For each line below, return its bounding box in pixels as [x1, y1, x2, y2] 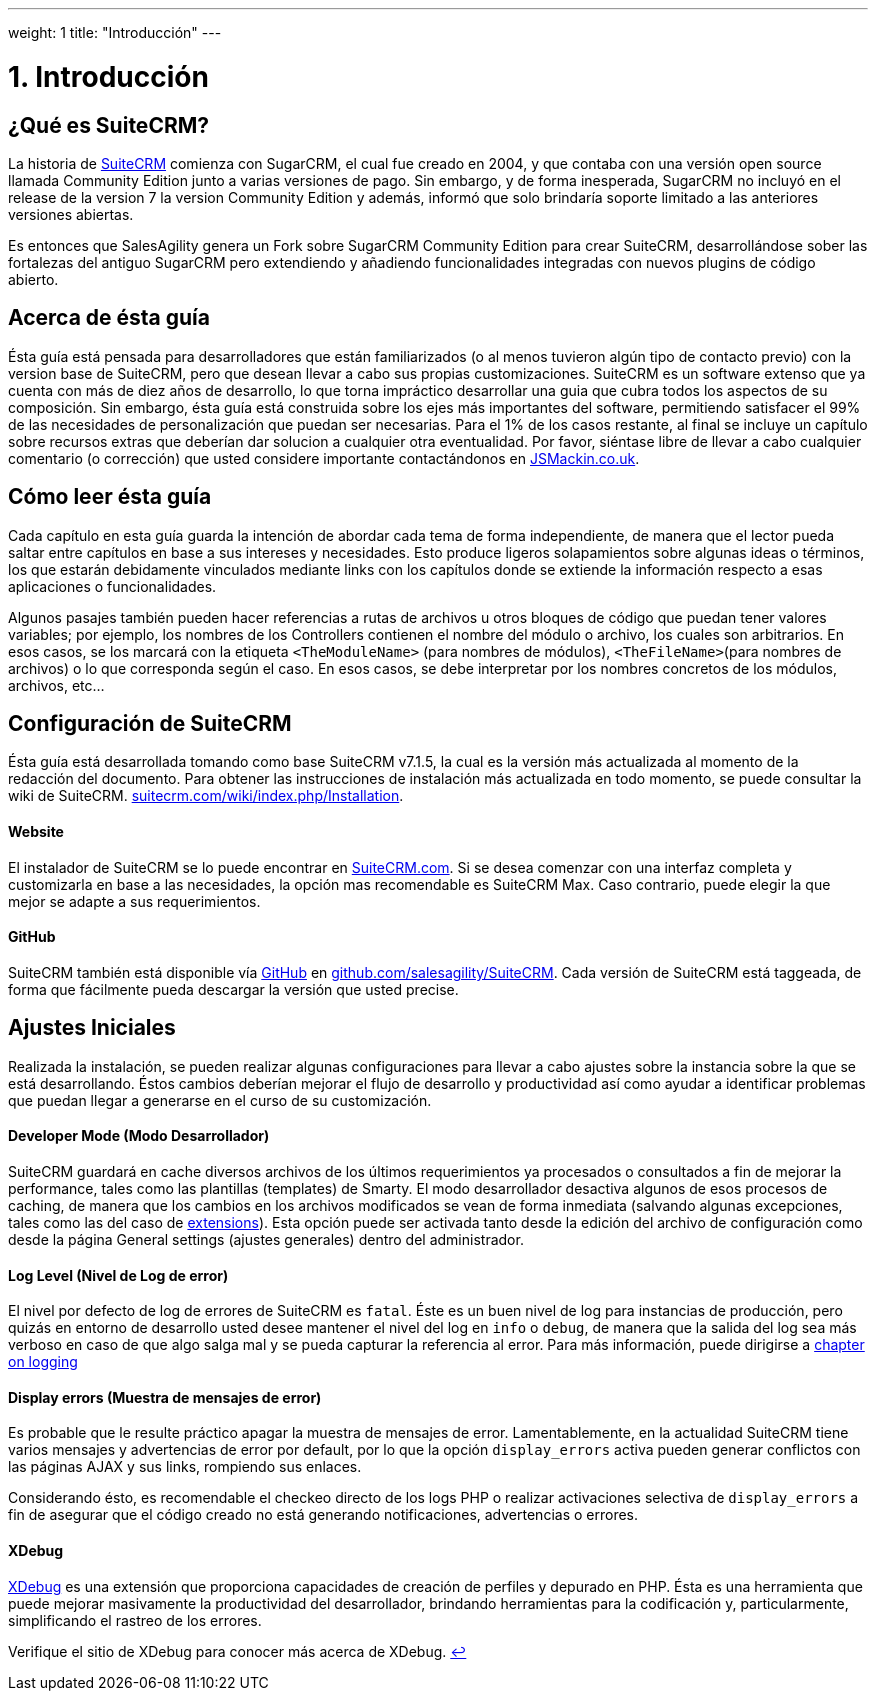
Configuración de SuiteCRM [8, 711, 292, 737]
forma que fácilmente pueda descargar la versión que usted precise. [8, 980, 459, 998]
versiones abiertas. [8, 205, 134, 223]
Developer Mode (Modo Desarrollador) [8, 1127, 270, 1145]
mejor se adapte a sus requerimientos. [8, 892, 261, 910]
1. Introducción [8, 59, 209, 94]
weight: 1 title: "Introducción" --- [8, 24, 222, 41]
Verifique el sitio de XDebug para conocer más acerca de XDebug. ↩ [8, 1642, 467, 1660]
